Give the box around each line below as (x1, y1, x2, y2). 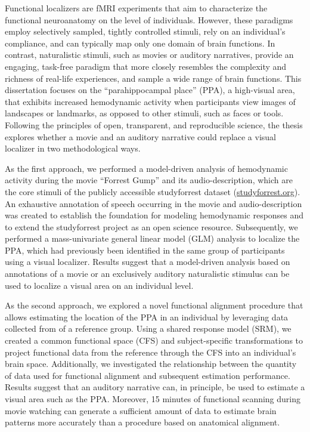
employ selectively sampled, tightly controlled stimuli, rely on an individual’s (5, 25, 286, 38)
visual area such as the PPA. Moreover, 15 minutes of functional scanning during (5, 393, 301, 405)
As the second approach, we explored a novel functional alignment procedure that (5, 299, 303, 311)
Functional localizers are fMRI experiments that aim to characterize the (5, 2, 268, 14)
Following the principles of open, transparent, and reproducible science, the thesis (5, 118, 303, 131)
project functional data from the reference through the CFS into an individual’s (5, 345, 296, 358)
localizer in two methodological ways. (5, 142, 141, 155)
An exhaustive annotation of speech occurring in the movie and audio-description (5, 197, 302, 209)
